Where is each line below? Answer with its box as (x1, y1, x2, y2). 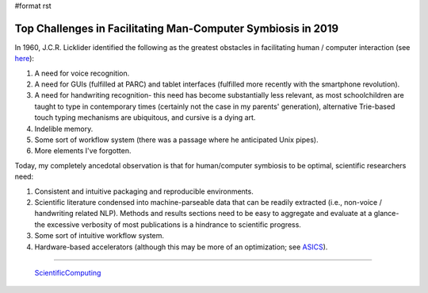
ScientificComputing (34, 268, 101, 277)
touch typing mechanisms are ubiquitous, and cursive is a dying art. (34, 113, 256, 122)
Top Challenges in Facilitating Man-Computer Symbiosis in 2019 (14, 21, 339, 35)
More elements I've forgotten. (34, 146, 132, 156)
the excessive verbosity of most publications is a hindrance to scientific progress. (34, 219, 301, 229)
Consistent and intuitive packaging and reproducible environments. (34, 187, 254, 196)
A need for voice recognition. (34, 68, 130, 78)
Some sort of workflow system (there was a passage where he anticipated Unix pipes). (34, 135, 319, 145)
